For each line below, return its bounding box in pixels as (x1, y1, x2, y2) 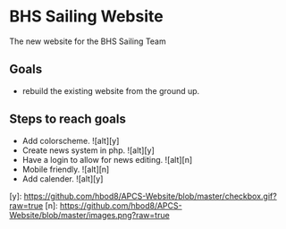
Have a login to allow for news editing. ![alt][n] (21, 154, 193, 165)
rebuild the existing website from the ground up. (21, 85, 200, 96)
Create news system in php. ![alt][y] (21, 145, 155, 156)
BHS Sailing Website (9, 6, 164, 27)
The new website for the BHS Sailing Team (9, 36, 167, 47)
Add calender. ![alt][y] (21, 173, 104, 184)
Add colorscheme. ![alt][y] (21, 135, 120, 146)
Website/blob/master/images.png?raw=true (9, 209, 170, 220)
